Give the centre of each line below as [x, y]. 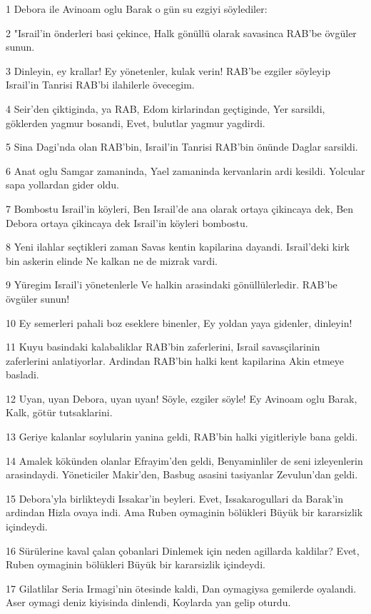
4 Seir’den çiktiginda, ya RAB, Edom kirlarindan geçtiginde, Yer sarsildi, [166, 108]
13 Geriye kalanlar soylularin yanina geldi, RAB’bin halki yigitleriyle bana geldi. [182, 437]
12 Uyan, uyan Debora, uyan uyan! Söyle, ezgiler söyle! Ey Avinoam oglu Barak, [182, 398]
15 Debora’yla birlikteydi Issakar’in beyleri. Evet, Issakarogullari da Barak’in [174, 498]
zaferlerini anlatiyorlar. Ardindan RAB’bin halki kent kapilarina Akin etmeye [175, 360]
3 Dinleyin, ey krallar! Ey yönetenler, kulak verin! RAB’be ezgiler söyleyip [168, 70]
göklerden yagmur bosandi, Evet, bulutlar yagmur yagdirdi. [136, 122]
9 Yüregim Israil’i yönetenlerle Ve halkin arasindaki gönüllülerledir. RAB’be [172, 285]
